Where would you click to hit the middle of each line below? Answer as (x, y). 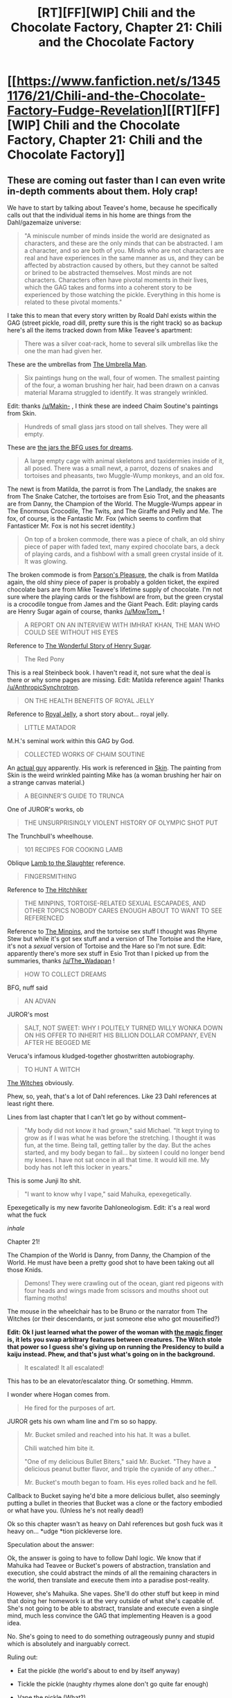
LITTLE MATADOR (50, 727)
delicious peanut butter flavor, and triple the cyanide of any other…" (120, 1469)
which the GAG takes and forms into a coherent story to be (108, 287)
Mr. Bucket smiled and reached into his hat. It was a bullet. (107, 1435)
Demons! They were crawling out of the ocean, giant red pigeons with (124, 1283)
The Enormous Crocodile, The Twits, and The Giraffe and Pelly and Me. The (115, 511)
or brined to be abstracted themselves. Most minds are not (108, 272)
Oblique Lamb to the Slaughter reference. (66, 863)
